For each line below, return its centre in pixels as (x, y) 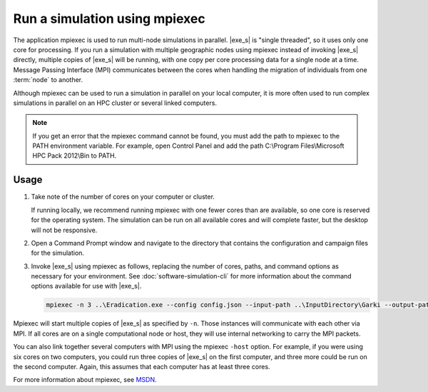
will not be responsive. (64, 230)
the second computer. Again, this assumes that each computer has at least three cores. (142, 367)
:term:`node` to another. (48, 80)
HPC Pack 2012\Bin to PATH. (75, 156)
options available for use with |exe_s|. (86, 286)
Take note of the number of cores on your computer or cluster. (123, 197)
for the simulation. (58, 253)
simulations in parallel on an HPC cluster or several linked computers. (115, 103)
